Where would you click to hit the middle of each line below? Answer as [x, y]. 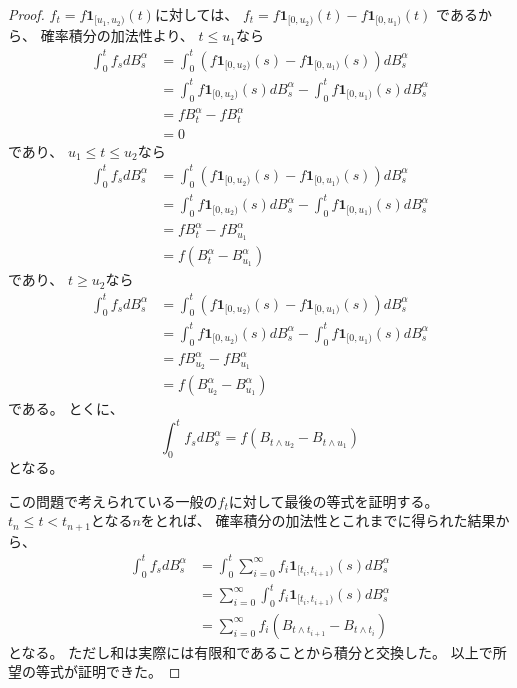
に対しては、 [196, 14]
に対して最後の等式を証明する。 [333, 500]
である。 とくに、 [66, 408]
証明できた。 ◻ [129, 671]
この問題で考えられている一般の [113, 500]
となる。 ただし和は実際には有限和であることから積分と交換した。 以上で [250, 651]
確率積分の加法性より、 [117, 35]
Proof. [26, 14]
